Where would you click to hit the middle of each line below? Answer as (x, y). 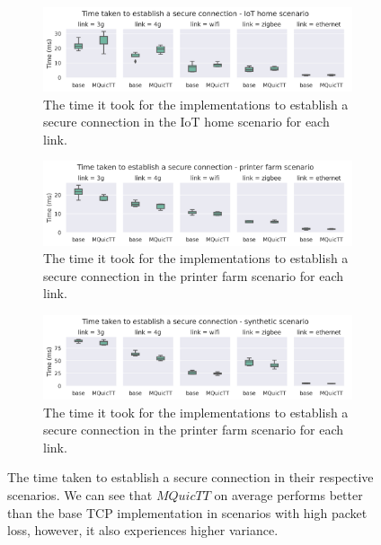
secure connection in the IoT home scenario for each (186, 122)
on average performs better (288, 494)
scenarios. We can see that (80, 494)
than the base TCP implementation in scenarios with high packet (187, 512)
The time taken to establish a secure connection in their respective (190, 477)
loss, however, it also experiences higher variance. (143, 530)
